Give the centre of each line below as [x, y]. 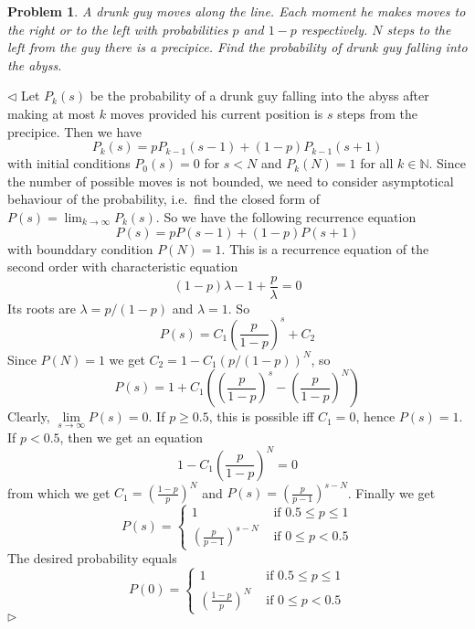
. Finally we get [391, 492]
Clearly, [29, 416]
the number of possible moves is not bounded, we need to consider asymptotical [231, 181]
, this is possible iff [261, 416]
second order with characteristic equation [123, 267]
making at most [52, 113]
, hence [375, 416]
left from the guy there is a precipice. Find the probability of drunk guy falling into [237, 47]
